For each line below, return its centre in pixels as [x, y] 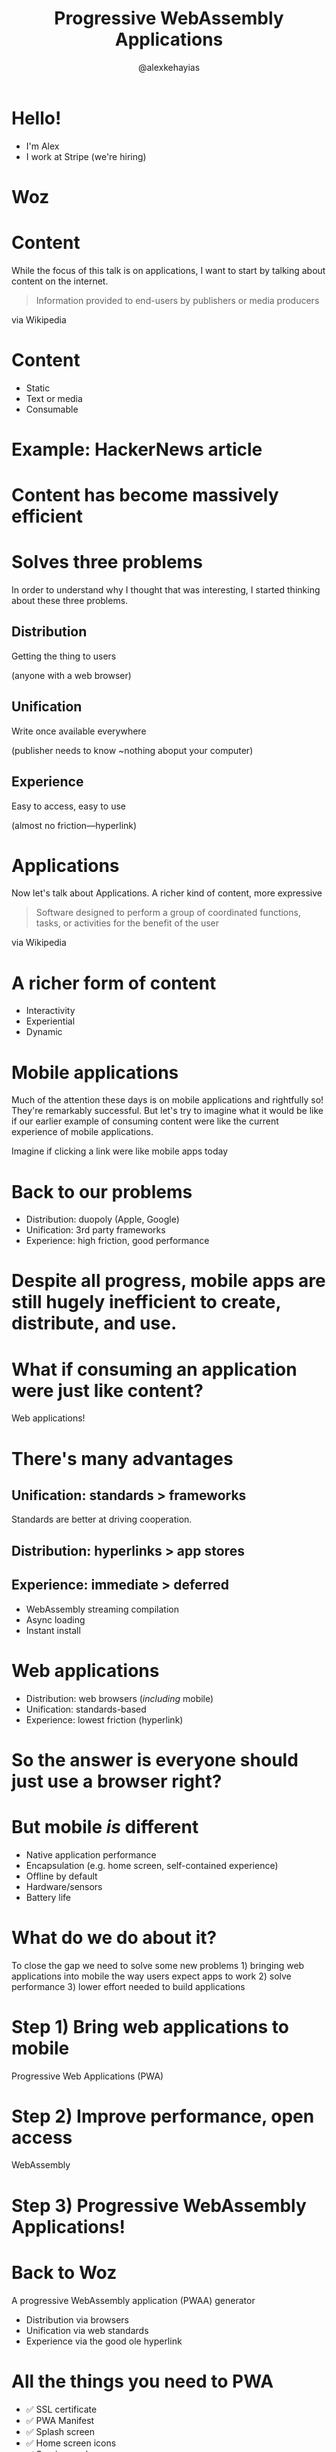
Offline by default [61, 1876]
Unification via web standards [87, 2330]
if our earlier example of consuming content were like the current [145, 1121]
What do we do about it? [114, 1937]
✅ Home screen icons [71, 2443]
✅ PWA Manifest [60, 2420]
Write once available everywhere [79, 731]
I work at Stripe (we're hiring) [86, 156]
